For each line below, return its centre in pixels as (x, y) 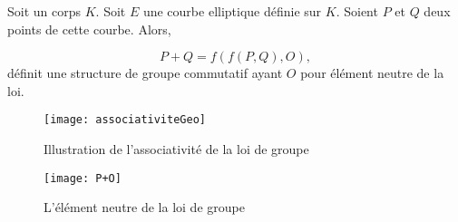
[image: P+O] (83, 178)
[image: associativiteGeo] (125, 120)
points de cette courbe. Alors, (89, 29)
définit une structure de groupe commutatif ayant (145, 73)
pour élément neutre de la (372, 73)
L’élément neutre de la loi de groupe (144, 207)
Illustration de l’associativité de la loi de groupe (176, 149)
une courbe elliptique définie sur (232, 11)
